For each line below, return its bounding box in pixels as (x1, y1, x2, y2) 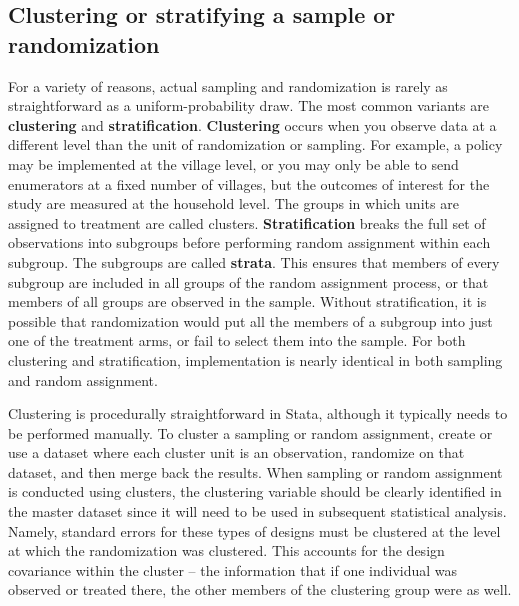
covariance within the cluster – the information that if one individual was (8, 559, 458, 580)
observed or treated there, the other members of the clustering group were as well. (8, 579, 512, 600)
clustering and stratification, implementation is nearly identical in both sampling (8, 349, 503, 370)
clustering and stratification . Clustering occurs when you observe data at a (8, 114, 497, 135)
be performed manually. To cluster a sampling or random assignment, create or (8, 422, 493, 443)
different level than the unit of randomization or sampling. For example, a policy (8, 134, 503, 155)
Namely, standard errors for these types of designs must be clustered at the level (8, 520, 501, 541)
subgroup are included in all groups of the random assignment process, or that (8, 271, 489, 292)
